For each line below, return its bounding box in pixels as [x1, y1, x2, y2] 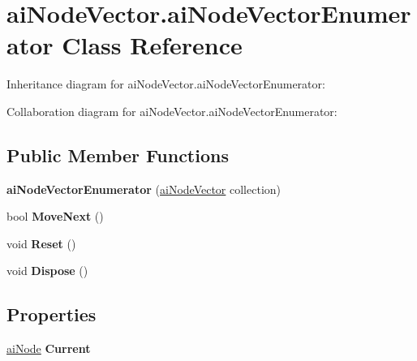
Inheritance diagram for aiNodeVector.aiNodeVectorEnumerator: [6, 75, 325, 92]
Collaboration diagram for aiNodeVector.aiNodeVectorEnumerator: [6, 102, 337, 119]
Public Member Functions [6, 142, 229, 167]
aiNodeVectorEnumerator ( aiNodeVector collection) [6, 180, 282, 197]
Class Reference [62, 28, 243, 62]
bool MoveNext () [6, 208, 104, 225]
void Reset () [6, 234, 76, 251]
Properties [6, 302, 97, 327]
